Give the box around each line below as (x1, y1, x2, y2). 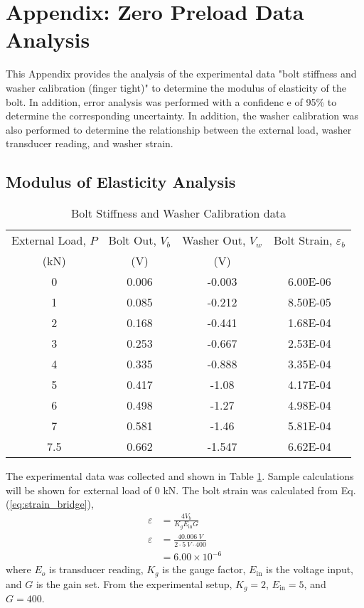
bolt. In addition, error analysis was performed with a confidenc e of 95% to (6, 94, 337, 109)
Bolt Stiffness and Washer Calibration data (70, 205, 286, 222)
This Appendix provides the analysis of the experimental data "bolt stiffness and (6, 66, 357, 81)
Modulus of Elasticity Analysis (6, 171, 236, 193)
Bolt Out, (108, 232, 156, 249)
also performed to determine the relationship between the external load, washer (6, 122, 352, 137)
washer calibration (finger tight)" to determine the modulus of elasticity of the (6, 80, 346, 95)
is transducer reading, (49, 562, 144, 577)
